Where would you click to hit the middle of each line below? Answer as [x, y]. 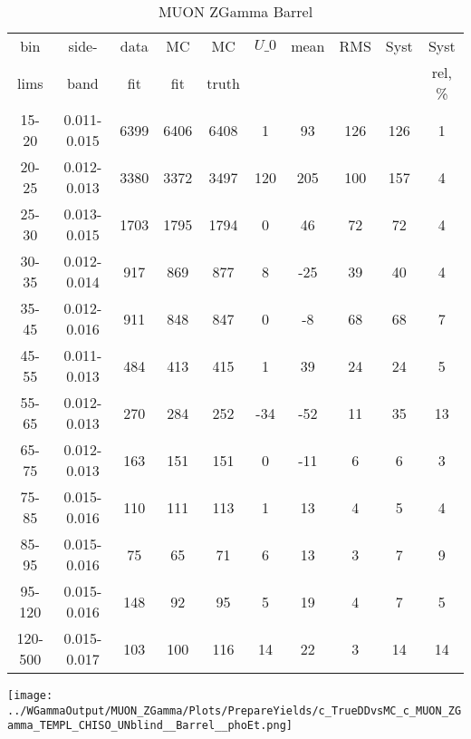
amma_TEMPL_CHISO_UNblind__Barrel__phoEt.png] [150, 726]
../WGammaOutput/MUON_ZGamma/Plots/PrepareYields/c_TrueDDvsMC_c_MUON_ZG [235, 710]
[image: [30, 695]
